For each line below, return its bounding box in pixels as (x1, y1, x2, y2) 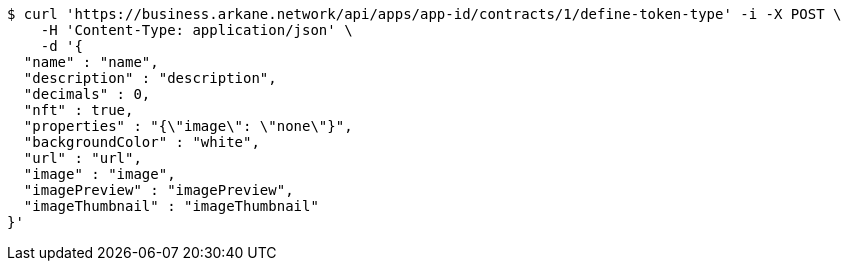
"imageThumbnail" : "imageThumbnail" (23, 198, 319, 214)
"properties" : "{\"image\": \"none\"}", (23, 118, 353, 134)
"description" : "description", (23, 70, 277, 86)
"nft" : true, (23, 102, 134, 118)
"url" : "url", (23, 150, 142, 166)
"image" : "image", (23, 166, 176, 182)
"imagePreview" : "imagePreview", (23, 182, 294, 198)
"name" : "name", (23, 54, 159, 70)
